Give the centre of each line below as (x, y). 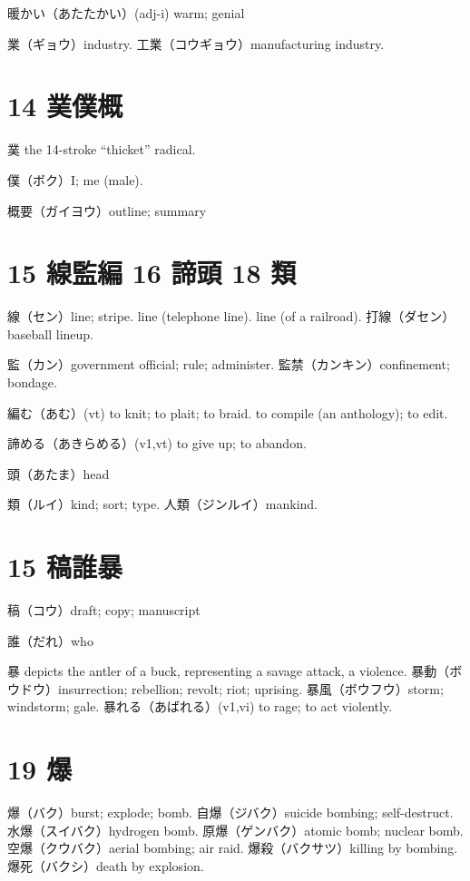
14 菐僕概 (65, 106)
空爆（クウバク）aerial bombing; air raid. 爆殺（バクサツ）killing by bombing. (233, 848)
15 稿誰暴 (65, 567)
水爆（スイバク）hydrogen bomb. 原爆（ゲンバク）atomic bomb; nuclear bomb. (235, 830)
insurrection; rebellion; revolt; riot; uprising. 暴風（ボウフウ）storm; (250, 688)
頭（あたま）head (59, 473)
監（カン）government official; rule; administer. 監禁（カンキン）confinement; (229, 364)
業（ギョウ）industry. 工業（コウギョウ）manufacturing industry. (196, 43)
